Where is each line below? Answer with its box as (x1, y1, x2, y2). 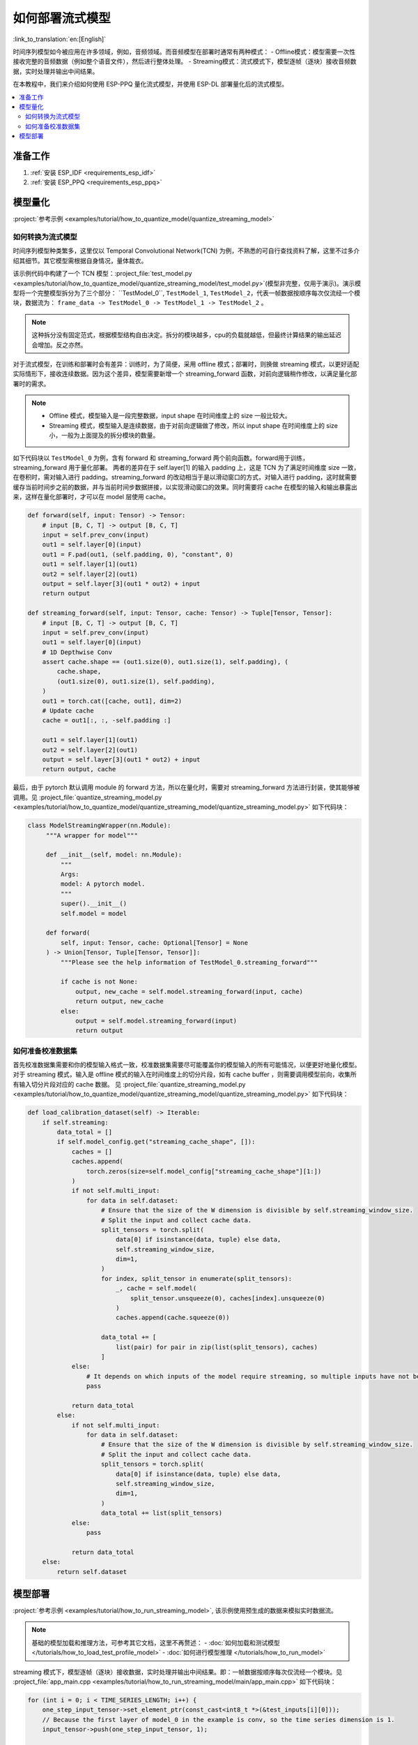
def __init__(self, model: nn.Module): (45, 851, 183, 859)
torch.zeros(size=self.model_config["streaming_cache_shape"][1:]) (86, 1167, 322, 1175)
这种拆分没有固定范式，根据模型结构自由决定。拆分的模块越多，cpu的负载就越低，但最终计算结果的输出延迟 (31, 331, 341, 339)
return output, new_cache (75, 997, 164, 1005)
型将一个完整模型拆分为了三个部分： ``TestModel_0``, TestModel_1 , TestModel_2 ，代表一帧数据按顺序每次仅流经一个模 (13, 288, 361, 297)
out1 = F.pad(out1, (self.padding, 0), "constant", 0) (42, 550, 233, 558)
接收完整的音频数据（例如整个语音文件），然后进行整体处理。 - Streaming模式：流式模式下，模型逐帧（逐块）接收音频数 (13, 57, 357, 66)
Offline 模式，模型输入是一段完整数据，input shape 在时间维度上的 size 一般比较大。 (49, 412, 292, 420)
